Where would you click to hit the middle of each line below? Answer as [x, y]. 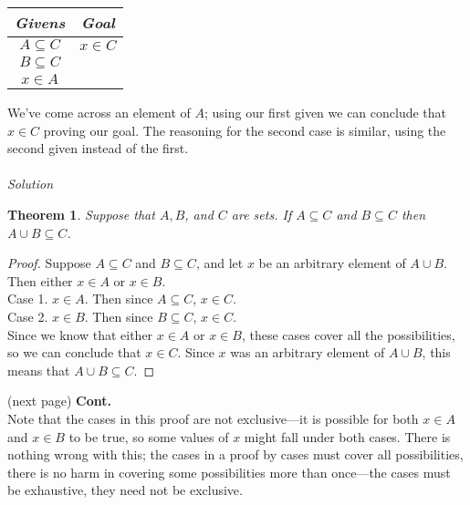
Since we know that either [80, 334]
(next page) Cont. [59, 401]
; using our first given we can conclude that [325, 112]
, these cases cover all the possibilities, [348, 334]
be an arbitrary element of [332, 263]
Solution [31, 184]
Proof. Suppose [49, 263]
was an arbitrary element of [308, 352]
